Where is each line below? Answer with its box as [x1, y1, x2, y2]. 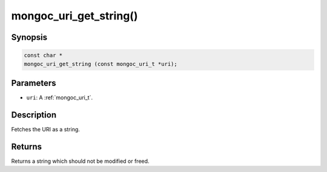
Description [11, 110, 57, 120]
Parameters [11, 78, 56, 88]
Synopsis [11, 32, 48, 42]
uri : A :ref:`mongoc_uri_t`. [26, 94, 93, 101]
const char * [24, 52, 63, 59]
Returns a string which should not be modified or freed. [11, 157, 150, 165]
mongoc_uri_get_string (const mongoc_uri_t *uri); [24, 61, 178, 67]
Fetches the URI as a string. [11, 125, 80, 133]
